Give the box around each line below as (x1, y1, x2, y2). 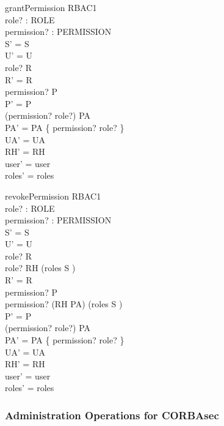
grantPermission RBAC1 (5, 1, 97, 13)
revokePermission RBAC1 (5, 189, 101, 202)
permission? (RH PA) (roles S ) (5, 297, 123, 310)
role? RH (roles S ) (5, 261, 76, 274)
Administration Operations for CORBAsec (5, 407, 219, 422)
